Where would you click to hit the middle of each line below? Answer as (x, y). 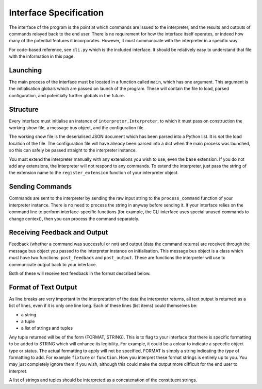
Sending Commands (41, 187)
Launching (25, 70)
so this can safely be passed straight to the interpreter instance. (73, 150)
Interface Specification (56, 13)
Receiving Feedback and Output (58, 232)
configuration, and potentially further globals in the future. (67, 95)
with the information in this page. (42, 56)
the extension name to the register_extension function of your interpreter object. (94, 173)
